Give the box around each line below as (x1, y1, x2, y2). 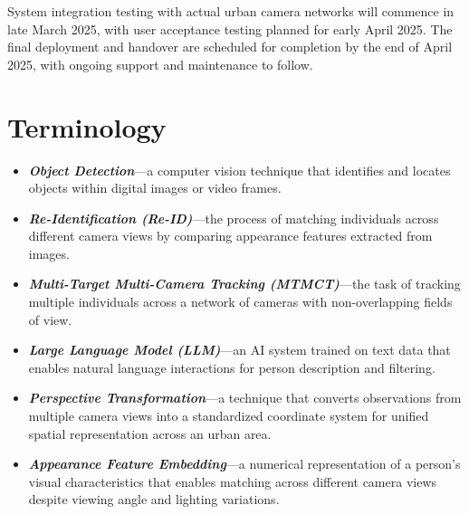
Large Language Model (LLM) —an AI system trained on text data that (28, 340, 451, 359)
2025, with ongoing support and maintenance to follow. (7, 54, 313, 73)
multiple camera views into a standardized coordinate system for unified (28, 406, 429, 425)
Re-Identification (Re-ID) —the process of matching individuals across (28, 208, 439, 227)
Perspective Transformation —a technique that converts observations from (28, 388, 462, 407)
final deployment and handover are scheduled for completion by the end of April (7, 37, 453, 56)
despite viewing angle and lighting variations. (28, 490, 280, 509)
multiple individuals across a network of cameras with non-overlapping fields (28, 292, 453, 311)
